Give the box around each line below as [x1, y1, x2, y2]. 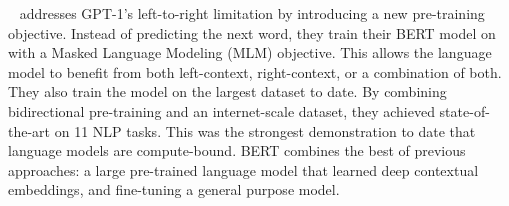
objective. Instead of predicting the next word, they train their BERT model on [8, 22, 496, 43]
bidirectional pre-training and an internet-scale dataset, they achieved [8, 100, 435, 121]
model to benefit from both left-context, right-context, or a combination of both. [8, 61, 502, 82]
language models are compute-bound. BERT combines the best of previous [8, 140, 466, 161]
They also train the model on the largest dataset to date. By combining [8, 81, 447, 102]
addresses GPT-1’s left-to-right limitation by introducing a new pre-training [19, 3, 485, 23]
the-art [8, 120, 51, 141]
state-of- [439, 100, 490, 121]
